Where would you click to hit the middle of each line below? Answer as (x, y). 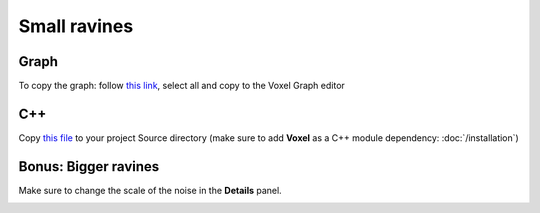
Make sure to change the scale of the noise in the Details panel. (150, 190)
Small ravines (76, 26)
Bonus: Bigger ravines (89, 166)
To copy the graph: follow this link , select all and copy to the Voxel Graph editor (181, 86)
